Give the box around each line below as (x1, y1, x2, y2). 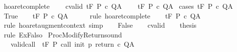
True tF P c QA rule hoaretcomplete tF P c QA (3, 10, 201, 20)
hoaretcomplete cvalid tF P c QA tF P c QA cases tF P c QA (3, 1, 233, 11)
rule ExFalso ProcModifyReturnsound (3, 29, 122, 39)
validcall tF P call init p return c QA (10, 39, 134, 49)
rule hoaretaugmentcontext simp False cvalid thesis (3, 20, 197, 30)
